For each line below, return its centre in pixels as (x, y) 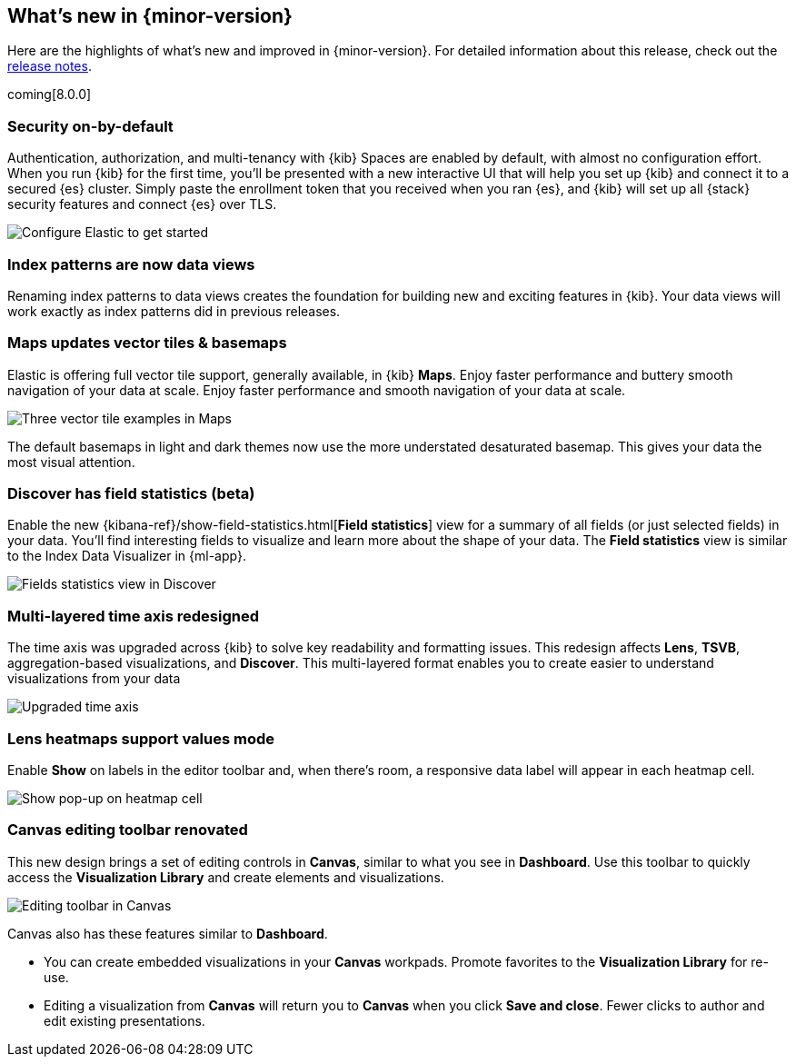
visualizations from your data (94, 679)
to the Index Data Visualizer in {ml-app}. (127, 556)
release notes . (50, 66)
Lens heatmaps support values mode (141, 738)
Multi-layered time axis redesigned (133, 616)
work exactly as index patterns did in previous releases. (174, 311)
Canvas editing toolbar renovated (128, 830)
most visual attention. (71, 462)
